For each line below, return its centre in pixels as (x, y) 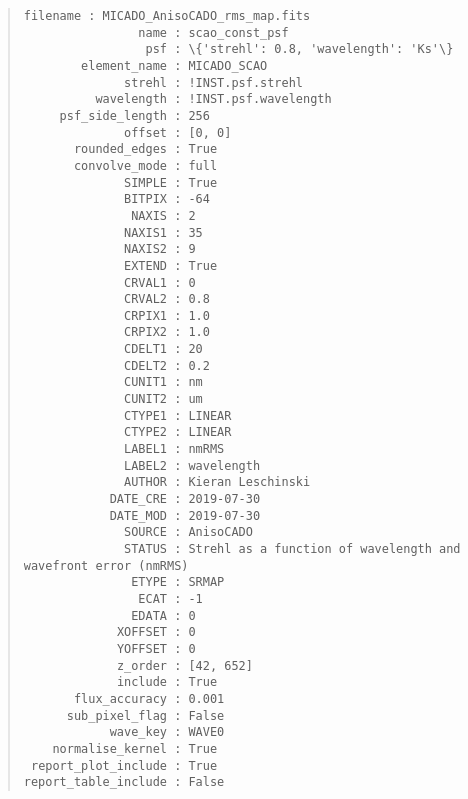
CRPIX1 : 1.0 (167, 315)
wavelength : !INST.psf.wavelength (213, 99)
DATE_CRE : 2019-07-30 (185, 499)
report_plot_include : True (124, 765)
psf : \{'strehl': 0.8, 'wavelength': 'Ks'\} (299, 49)
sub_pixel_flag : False (145, 715)
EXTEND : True (171, 265)
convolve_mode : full (145, 165)
